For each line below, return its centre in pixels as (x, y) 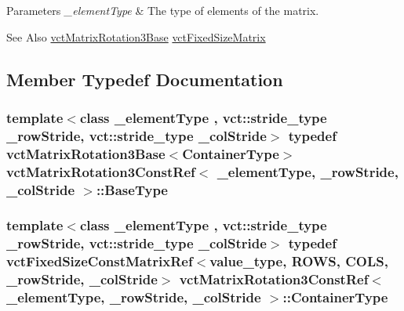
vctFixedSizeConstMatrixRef (100, 261)
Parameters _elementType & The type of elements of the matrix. (163, 10)
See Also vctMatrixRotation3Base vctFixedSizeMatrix (136, 36)
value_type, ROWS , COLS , (299, 261)
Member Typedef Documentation (145, 79)
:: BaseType (132, 189)
